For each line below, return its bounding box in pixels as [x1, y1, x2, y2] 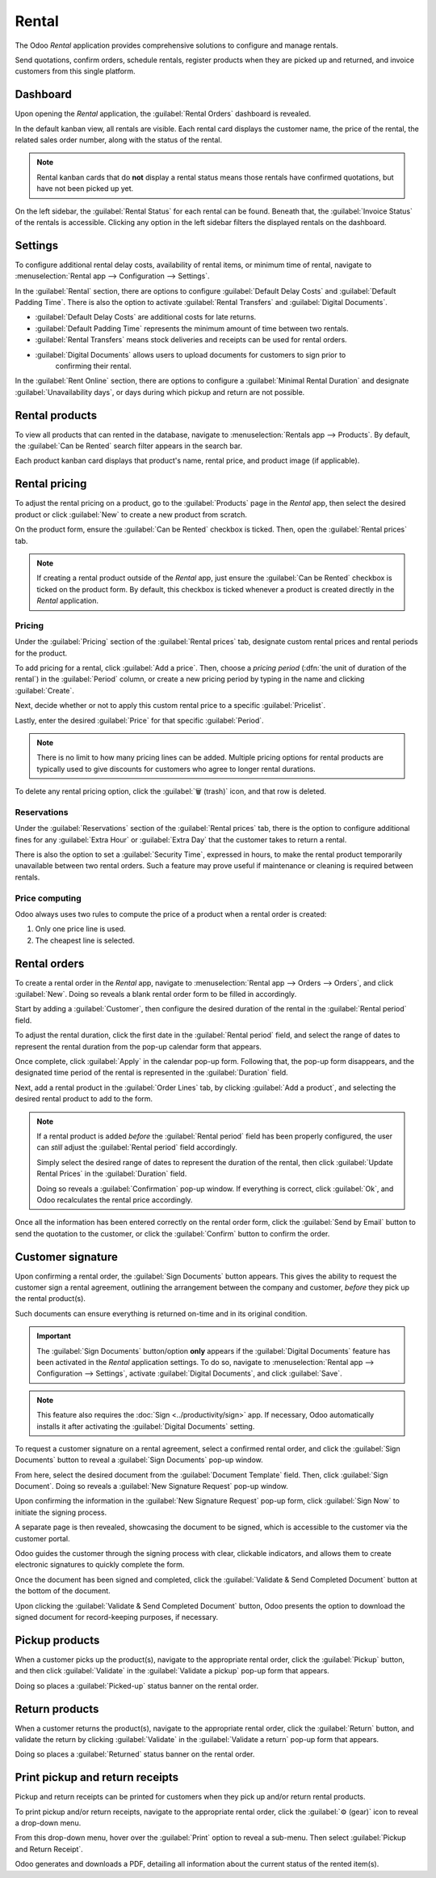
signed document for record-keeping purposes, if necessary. [15, 1613, 218, 1622]
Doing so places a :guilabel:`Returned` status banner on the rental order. [15, 1749, 255, 1759]
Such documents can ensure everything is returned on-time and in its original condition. [15, 1308, 308, 1318]
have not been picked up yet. [36, 184, 134, 193]
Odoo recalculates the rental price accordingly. [36, 1194, 193, 1205]
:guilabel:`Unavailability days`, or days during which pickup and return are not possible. [15, 387, 305, 396]
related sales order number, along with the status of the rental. [15, 135, 222, 145]
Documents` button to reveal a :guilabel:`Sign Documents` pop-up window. [15, 1455, 264, 1465]
